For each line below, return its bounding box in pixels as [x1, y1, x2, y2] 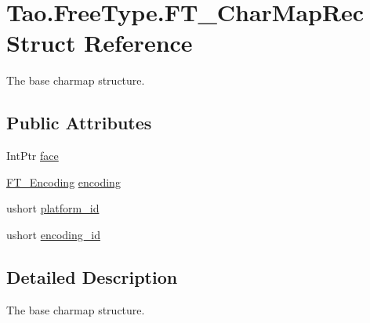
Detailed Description [6, 264, 178, 289]
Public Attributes [6, 111, 152, 135]
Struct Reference [6, 27, 193, 59]
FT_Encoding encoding [6, 173, 121, 190]
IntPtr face [6, 147, 59, 164]
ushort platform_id [6, 200, 100, 216]
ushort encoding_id [6, 226, 100, 242]
